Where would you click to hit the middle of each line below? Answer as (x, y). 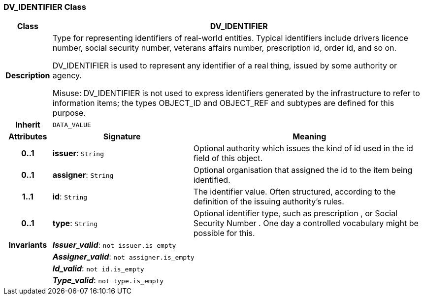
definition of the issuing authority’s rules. (269, 202)
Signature (122, 137)
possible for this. (224, 233)
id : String (70, 197)
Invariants (28, 245)
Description (28, 76)
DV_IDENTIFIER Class (45, 7)
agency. (67, 76)
